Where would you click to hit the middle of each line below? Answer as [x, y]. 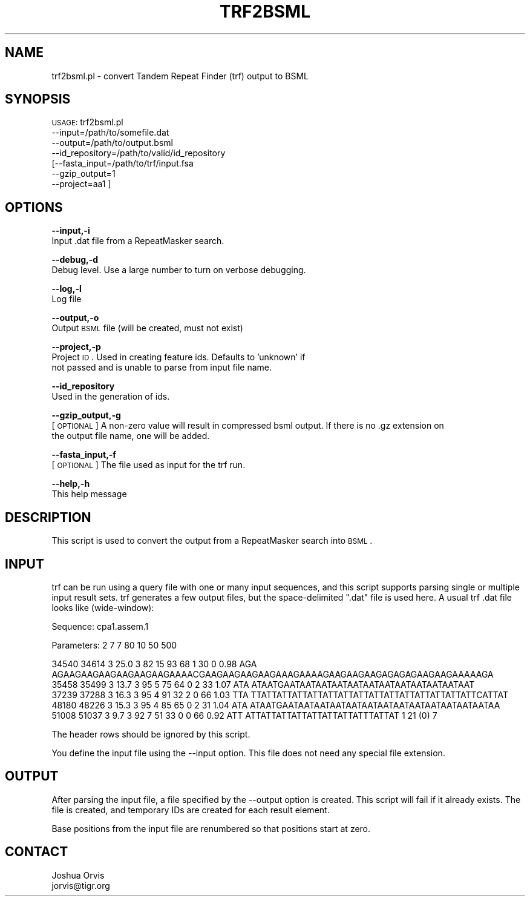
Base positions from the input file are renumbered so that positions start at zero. [211, 828]
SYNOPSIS [38, 99]
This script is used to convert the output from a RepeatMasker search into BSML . [212, 541]
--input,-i [71, 231]
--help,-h [71, 484]
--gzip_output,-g [86, 415]
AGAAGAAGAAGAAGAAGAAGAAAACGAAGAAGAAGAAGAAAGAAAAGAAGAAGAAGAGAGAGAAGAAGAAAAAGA [273, 674]
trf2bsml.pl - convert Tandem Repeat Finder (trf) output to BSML [180, 76]
